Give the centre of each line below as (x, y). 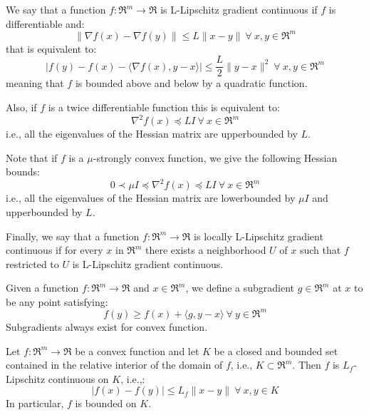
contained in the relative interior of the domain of (114, 365)
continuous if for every (54, 250)
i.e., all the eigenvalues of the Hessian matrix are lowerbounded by (151, 198)
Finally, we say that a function (73, 236)
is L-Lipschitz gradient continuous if (239, 9)
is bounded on (106, 403)
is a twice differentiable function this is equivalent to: (164, 107)
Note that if (32, 157)
